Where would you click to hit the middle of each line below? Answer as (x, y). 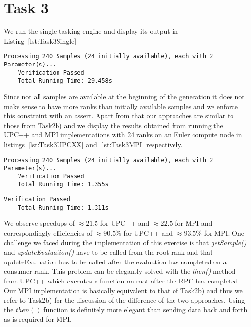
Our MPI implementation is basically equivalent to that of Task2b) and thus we (123, 290)
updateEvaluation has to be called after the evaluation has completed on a (115, 261)
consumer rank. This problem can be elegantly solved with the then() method (120, 271)
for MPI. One (224, 233)
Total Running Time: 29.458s (65, 81)
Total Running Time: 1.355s (63, 185)
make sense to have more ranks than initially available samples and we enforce (121, 106)
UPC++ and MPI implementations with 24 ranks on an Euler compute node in (123, 135)
